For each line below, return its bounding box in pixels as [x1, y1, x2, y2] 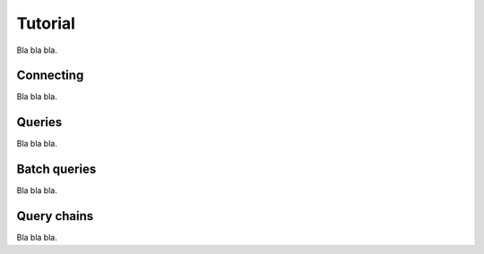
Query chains [16, 208, 94, 224]
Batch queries [16, 162, 97, 177]
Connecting [16, 68, 84, 83]
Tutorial [16, 13, 76, 33]
